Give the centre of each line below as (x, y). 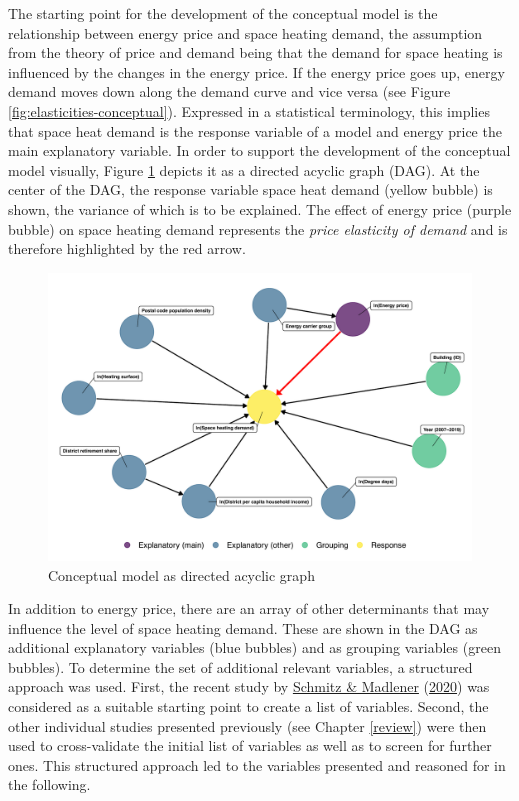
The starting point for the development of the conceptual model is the (223, 13)
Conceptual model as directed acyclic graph (181, 574)
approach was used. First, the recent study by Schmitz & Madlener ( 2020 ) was (249, 686)
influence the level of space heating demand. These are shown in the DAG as (243, 627)
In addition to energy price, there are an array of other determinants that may (249, 608)
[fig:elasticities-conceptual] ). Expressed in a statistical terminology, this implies (249, 110)
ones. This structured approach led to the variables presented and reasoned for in (257, 764)
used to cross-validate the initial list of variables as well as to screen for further (250, 745)
